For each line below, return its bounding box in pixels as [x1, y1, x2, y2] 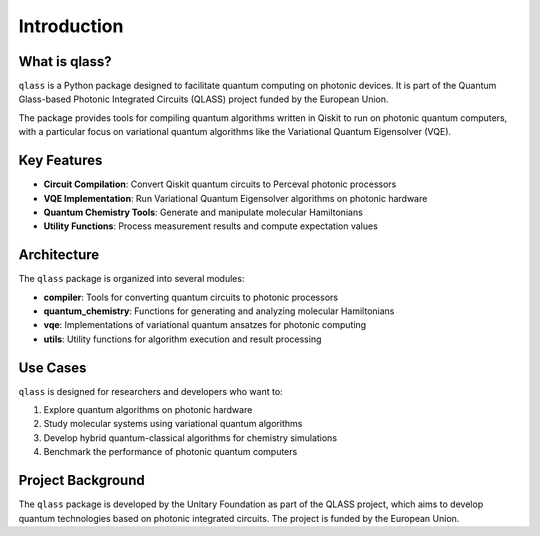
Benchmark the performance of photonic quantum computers [43, 446, 298, 458]
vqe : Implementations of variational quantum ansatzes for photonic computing [43, 319, 367, 331]
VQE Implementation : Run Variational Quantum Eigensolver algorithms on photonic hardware [43, 192, 428, 204]
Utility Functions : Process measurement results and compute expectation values [43, 220, 379, 232]
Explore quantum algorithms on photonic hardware [43, 404, 253, 416]
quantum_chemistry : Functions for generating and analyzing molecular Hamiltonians [43, 305, 395, 317]
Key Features [18, 152, 103, 169]
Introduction [18, 15, 124, 37]
